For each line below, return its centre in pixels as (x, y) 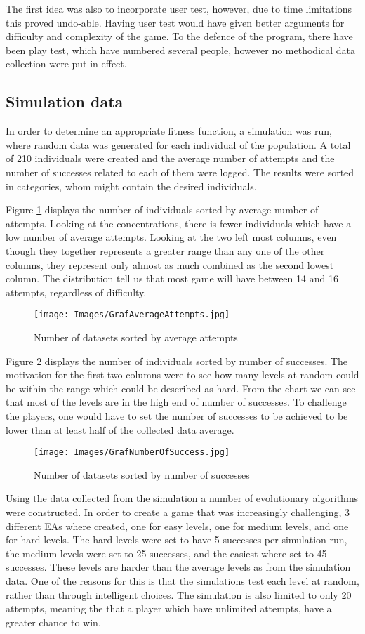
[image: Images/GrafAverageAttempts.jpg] (132, 315)
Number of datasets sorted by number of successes (142, 474)
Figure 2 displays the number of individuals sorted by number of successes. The (177, 361)
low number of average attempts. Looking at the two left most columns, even (171, 237)
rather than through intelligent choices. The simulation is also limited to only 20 (179, 594)
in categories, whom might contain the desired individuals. (131, 186)
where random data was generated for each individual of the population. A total (178, 144)
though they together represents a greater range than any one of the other (165, 250)
